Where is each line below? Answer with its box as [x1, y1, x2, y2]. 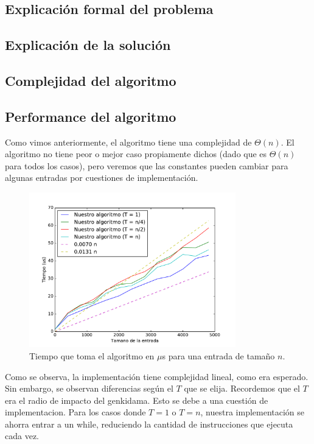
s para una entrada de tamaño [162, 349, 275, 362]
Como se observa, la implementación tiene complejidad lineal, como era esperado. [5, 370, 309, 382]
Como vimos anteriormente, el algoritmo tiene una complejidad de [5, 135, 252, 148]
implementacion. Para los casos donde [5, 406, 146, 418]
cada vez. [5, 429, 39, 442]
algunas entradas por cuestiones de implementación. [5, 171, 198, 184]
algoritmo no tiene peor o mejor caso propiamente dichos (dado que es [5, 147, 267, 160]
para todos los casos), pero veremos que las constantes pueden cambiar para [5, 159, 288, 172]
